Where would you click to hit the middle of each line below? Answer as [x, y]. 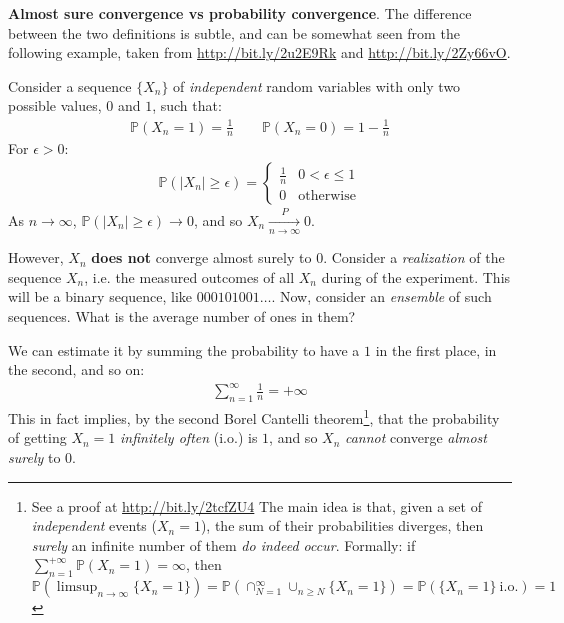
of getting [37, 437]
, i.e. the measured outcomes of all [189, 276]
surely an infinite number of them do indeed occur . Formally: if [223, 544]
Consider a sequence [70, 85]
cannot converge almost [415, 437]
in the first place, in [436, 349]
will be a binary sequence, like [100, 296]
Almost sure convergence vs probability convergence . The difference [240, 13]
